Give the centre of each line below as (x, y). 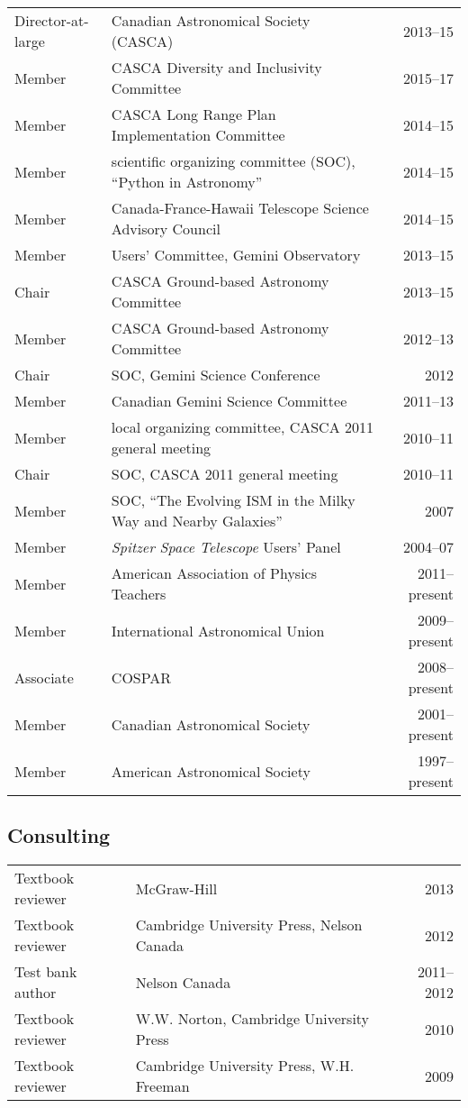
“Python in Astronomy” (187, 182)
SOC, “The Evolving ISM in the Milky (233, 500)
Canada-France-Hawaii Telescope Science (240, 208)
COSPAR (141, 677)
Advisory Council (166, 229)
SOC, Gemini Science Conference (216, 375)
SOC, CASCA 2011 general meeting (225, 474)
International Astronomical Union (218, 630)
